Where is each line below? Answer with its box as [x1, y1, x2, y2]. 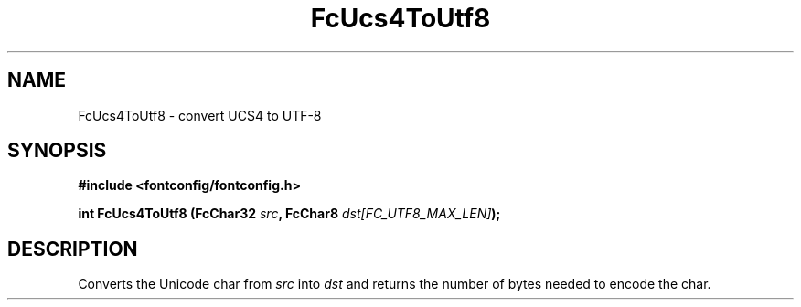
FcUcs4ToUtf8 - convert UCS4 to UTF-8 [78, 107, 322, 123]
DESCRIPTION [7, 237, 138, 260]
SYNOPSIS [7, 139, 107, 163]
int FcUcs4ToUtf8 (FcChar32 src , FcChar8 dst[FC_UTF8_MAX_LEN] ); [78, 206, 501, 222]
